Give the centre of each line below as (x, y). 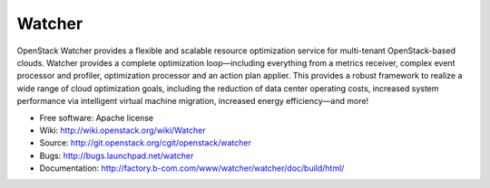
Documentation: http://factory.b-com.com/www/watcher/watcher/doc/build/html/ (192, 168)
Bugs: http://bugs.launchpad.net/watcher (117, 155)
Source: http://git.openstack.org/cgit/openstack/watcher (145, 143)
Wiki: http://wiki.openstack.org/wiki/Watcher (122, 130)
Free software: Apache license (97, 117)
